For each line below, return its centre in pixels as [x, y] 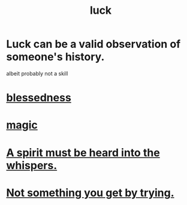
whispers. [32, 165]
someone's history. [55, 57]
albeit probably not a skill [37, 73]
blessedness [39, 98]
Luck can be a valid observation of [93, 44]
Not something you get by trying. [91, 193]
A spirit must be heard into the [83, 153]
